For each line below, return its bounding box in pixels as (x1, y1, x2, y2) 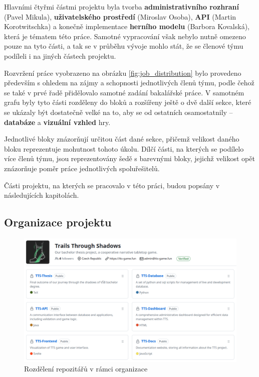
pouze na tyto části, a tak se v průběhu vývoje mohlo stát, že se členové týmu (4, 41, 243, 51)
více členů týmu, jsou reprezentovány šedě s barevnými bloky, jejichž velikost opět (4, 153, 255, 164)
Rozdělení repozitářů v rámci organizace (24, 363, 148, 374)
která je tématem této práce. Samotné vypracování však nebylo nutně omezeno (4, 31, 246, 41)
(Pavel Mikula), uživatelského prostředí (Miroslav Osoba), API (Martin (4, 11, 236, 22)
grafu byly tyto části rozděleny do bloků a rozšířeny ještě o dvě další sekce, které (4, 97, 251, 107)
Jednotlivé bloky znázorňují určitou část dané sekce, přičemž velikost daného (4, 134, 239, 144)
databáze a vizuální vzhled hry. (4, 116, 111, 127)
